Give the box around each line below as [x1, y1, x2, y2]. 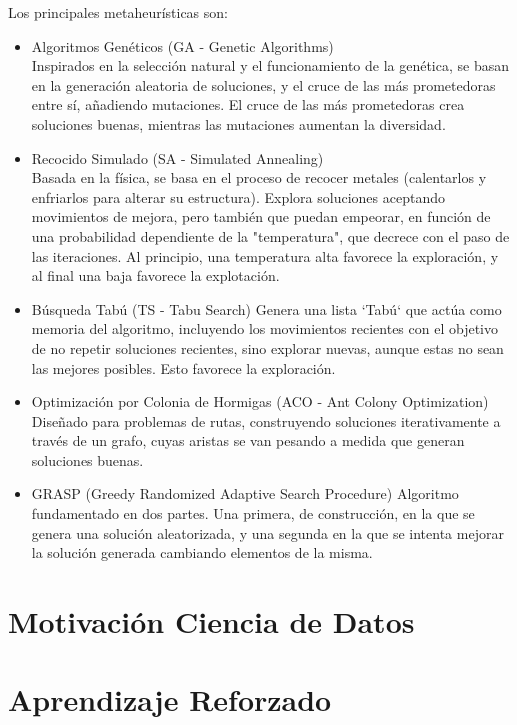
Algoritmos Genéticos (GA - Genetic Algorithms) [31, 35, 334, 56]
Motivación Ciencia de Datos [8, 601, 415, 642]
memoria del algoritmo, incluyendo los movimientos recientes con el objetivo [31, 318, 498, 339]
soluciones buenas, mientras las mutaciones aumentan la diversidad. [31, 113, 446, 134]
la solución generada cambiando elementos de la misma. [31, 542, 373, 563]
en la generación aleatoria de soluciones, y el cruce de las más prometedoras [31, 74, 496, 95]
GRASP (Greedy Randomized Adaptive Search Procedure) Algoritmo [31, 483, 459, 504]
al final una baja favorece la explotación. [31, 265, 280, 286]
